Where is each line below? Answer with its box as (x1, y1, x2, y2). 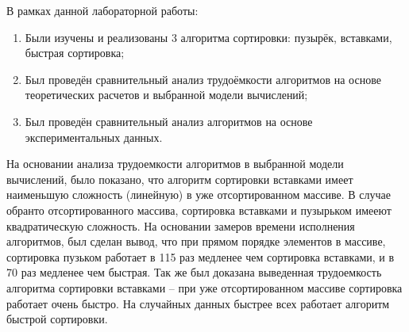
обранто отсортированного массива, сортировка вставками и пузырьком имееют (6, 201, 392, 218)
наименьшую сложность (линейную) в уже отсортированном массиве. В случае (6, 186, 391, 203)
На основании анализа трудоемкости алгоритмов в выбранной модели (6, 155, 344, 172)
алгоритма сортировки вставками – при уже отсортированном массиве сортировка (6, 279, 403, 296)
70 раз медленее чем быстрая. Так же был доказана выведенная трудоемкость (6, 264, 382, 280)
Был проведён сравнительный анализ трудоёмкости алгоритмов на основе (25, 71, 381, 87)
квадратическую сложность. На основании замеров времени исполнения (6, 217, 355, 234)
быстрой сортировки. (6, 311, 108, 327)
